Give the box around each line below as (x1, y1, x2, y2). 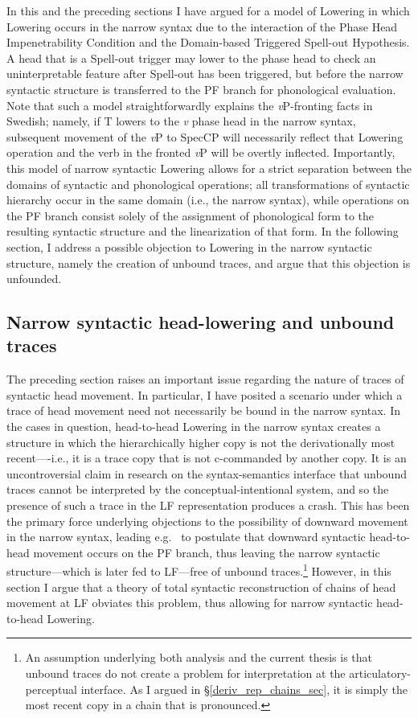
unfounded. (6, 270, 62, 287)
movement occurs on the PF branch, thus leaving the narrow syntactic (33, 544, 380, 560)
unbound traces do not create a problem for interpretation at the (25, 665, 346, 682)
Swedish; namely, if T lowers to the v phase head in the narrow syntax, (6, 113, 356, 129)
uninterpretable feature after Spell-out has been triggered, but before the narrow (6, 65, 404, 82)
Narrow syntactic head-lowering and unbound (6, 310, 395, 334)
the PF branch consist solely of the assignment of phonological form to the (6, 207, 375, 224)
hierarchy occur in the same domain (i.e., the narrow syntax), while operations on (6, 191, 409, 208)
